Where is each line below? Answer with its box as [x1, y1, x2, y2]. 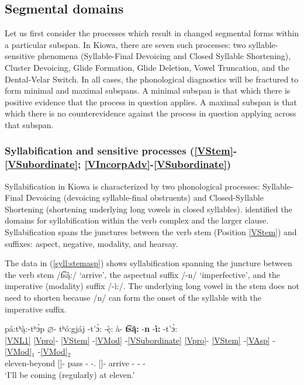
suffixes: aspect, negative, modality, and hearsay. [5, 237, 178, 249]
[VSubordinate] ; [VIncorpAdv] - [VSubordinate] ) [5, 157, 232, 171]
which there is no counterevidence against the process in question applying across [5, 107, 296, 119]
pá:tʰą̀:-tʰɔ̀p [5, 322, 45, 335]
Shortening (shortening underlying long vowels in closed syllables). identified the [5, 202, 292, 215]
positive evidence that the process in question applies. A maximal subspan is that [5, 95, 297, 108]
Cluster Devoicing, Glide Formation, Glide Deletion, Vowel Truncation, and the [5, 61, 289, 73]
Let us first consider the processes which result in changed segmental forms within [5, 27, 299, 39]
